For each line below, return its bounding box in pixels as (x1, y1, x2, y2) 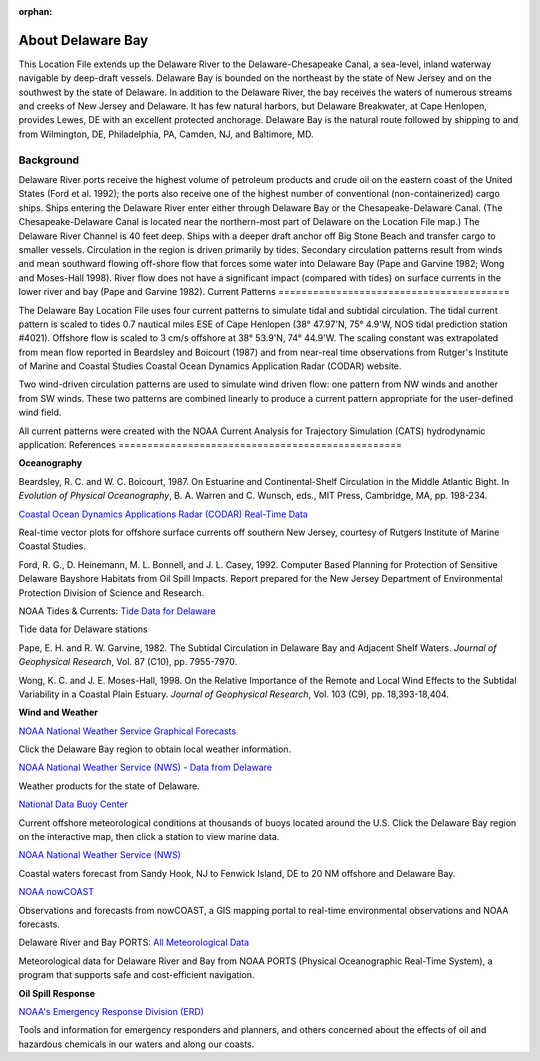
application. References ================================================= (18, 439, 403, 451)
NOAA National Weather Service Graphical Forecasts (18, 725, 237, 737)
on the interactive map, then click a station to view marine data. (18, 831, 280, 843)
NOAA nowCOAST (18, 886, 95, 898)
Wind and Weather (18, 706, 99, 719)
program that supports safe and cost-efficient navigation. (18, 969, 255, 981)
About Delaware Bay (18, 31, 149, 49)
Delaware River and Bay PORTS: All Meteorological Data (18, 936, 250, 949)
